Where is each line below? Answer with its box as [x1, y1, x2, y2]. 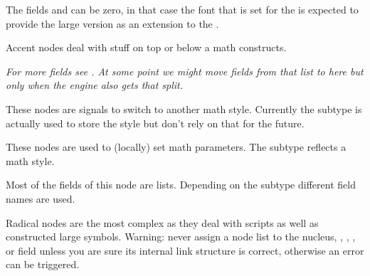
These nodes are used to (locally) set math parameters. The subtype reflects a [6, 139, 347, 154]
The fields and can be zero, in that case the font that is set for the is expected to [6, 2, 359, 16]
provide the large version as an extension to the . [6, 16, 219, 31]
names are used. [6, 191, 75, 206]
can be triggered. [6, 257, 80, 272]
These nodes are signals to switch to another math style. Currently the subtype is [6, 101, 362, 116]
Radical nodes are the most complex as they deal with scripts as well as [6, 215, 319, 230]
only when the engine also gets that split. [6, 78, 184, 92]
